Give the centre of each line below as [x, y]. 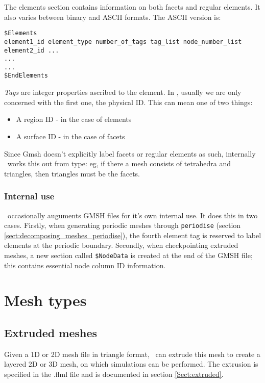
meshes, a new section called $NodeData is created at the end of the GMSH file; [128, 255]
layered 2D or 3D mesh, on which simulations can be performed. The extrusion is [131, 364]
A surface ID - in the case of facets [70, 136]
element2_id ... [32, 50]
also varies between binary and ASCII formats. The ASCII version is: [113, 17]
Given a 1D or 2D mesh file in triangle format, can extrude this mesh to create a [132, 354]
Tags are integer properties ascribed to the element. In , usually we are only [123, 92]
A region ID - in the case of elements [74, 119]
